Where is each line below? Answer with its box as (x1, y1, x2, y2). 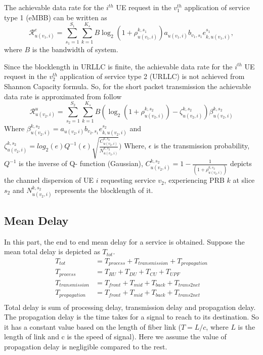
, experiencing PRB (164, 175, 225, 185)
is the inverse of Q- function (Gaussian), (19, 158, 143, 168)
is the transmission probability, (154, 140, 250, 151)
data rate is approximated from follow (4, 91, 122, 101)
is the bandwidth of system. (32, 44, 118, 55)
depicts (230, 158, 252, 168)
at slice (233, 175, 255, 185)
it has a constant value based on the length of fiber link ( (4, 321, 181, 332)
